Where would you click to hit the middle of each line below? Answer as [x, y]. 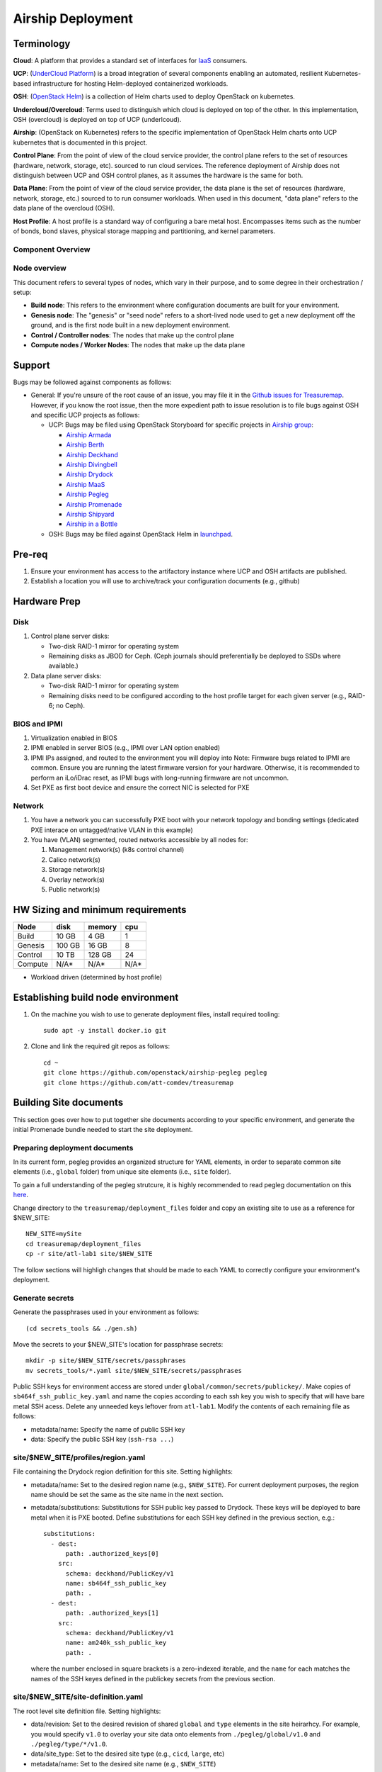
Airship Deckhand [92, 454]
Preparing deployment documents [73, 1148]
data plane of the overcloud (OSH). [64, 208]
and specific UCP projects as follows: [85, 415]
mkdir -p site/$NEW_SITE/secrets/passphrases [106, 1361]
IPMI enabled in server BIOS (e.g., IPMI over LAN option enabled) [126, 748]
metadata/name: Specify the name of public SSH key [108, 1429]
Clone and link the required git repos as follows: [100, 1046]
